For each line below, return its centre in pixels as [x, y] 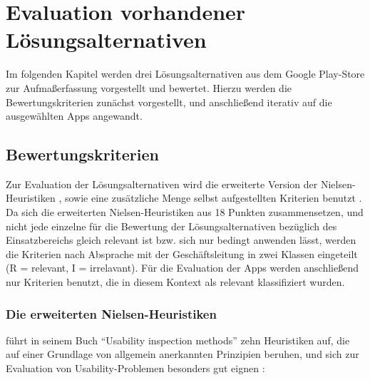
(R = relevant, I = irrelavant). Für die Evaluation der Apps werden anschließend [182, 268]
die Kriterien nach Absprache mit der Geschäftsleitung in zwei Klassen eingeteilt [182, 253]
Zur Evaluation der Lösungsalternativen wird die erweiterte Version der [162, 184]
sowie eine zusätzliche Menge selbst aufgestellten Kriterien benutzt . [213, 198]
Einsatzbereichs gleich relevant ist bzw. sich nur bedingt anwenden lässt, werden [181, 240]
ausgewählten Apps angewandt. [74, 116]
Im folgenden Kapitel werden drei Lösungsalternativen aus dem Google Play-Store [185, 74]
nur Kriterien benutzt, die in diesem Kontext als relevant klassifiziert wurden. [175, 282]
